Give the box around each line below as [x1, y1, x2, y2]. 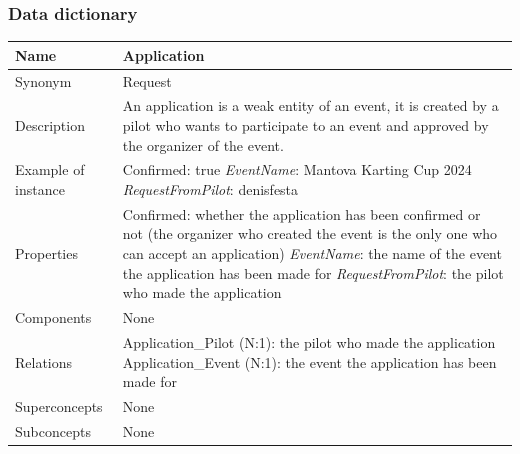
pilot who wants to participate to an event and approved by [122, 115, 489, 135]
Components [15, 307, 92, 328]
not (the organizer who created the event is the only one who [122, 223, 498, 244]
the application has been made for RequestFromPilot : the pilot [122, 262, 504, 283]
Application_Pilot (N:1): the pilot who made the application [122, 331, 496, 352]
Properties [15, 243, 78, 264]
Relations [15, 351, 73, 372]
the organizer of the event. [122, 134, 284, 155]
